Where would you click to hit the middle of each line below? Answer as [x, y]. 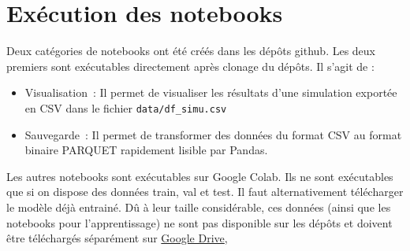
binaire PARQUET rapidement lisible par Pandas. [146, 150]
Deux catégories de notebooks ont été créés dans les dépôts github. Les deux [191, 51]
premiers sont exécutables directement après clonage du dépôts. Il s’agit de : [190, 66]
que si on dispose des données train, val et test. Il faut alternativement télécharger [205, 192]
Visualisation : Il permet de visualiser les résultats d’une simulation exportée [211, 92]
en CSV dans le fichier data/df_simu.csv [126, 107]
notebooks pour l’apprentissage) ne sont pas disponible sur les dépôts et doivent [199, 222]
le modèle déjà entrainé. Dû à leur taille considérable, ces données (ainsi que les [199, 207]
